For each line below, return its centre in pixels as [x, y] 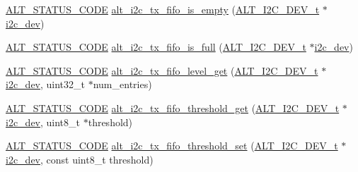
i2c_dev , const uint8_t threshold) [80, 159]
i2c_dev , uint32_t [46, 84]
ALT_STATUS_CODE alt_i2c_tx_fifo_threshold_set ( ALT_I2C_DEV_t [172, 146]
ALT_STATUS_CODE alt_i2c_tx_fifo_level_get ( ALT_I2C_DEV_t [162, 70]
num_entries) [122, 84]
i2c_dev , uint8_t [43, 122]
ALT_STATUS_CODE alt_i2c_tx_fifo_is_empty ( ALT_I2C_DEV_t [163, 9]
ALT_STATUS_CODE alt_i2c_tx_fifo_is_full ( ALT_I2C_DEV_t [156, 47]
